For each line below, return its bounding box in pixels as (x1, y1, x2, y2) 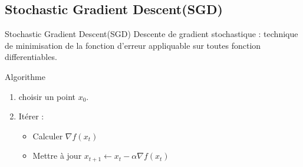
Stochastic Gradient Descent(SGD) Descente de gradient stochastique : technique (5, 28, 298, 40)
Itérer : (18, 110, 44, 122)
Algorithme (5, 70, 45, 82)
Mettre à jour (32, 149, 82, 162)
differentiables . (5, 51, 57, 63)
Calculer (32, 129, 63, 142)
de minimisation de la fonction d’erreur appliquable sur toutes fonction (5, 39, 261, 51)
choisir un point (18, 90, 75, 102)
